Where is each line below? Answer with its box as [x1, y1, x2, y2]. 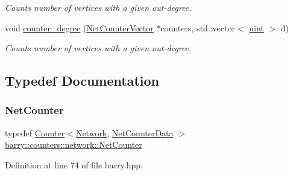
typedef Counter [5, 126, 65, 139]
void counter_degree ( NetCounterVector [5, 21, 154, 34]
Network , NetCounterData [75, 126, 174, 139]
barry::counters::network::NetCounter [5, 138, 142, 151]
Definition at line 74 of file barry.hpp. [5, 158, 143, 171]
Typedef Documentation [5, 71, 159, 90]
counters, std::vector [160, 21, 235, 34]
